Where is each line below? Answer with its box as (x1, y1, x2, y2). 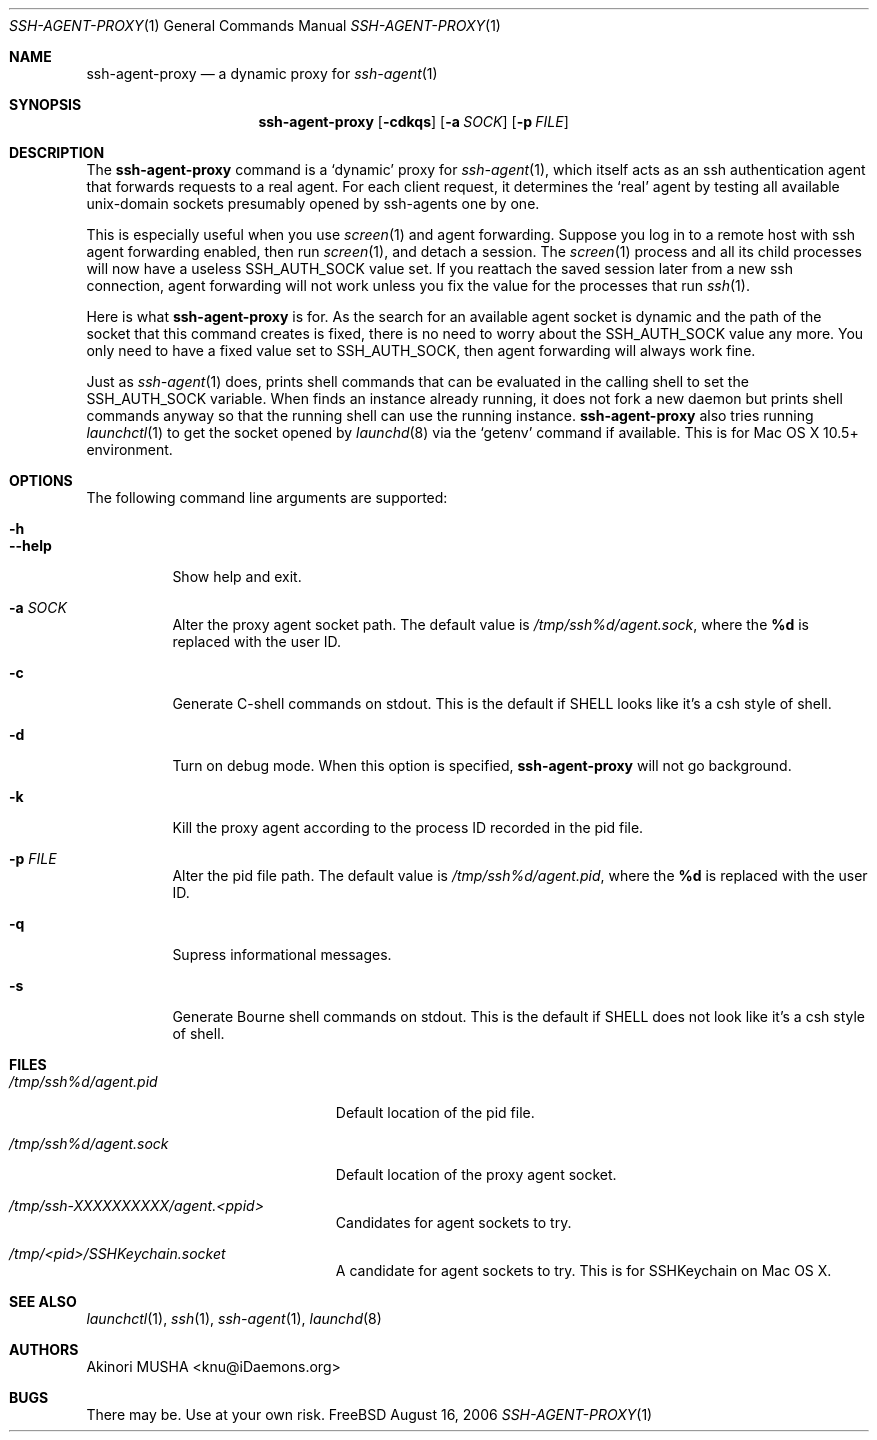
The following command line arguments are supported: (86, 489, 448, 506)
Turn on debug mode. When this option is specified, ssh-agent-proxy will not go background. (172, 757, 792, 774)
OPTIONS (9, 472, 73, 489)
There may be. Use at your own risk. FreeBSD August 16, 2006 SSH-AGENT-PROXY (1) (86, 1406, 653, 1423)
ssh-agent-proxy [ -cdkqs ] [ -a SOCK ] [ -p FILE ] (258, 113, 569, 130)
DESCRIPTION (9, 144, 105, 161)
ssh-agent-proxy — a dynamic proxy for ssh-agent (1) (86, 65, 438, 82)
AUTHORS (9, 1341, 79, 1358)
